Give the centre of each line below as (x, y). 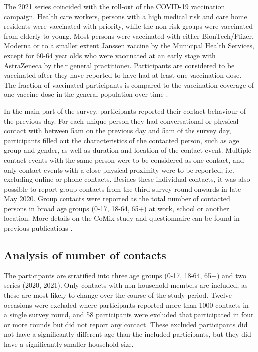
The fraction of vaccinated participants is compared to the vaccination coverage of (129, 84)
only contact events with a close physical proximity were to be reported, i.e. (119, 169)
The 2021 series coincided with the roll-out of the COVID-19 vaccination (115, 6)
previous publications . (38, 228)
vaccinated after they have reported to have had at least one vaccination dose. (123, 75)
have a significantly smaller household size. (69, 344)
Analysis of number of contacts (85, 255)
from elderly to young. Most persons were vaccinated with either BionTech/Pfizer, (129, 36)
